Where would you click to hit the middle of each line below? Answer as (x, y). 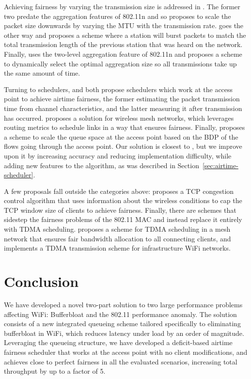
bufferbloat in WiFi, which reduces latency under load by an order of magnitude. (124, 333)
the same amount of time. (42, 73)
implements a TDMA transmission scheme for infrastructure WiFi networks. (117, 248)
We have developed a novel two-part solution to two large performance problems (123, 304)
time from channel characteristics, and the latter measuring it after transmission (123, 108)
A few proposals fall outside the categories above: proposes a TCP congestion (119, 191)
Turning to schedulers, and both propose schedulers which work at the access (118, 89)
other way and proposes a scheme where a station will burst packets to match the (125, 35)
